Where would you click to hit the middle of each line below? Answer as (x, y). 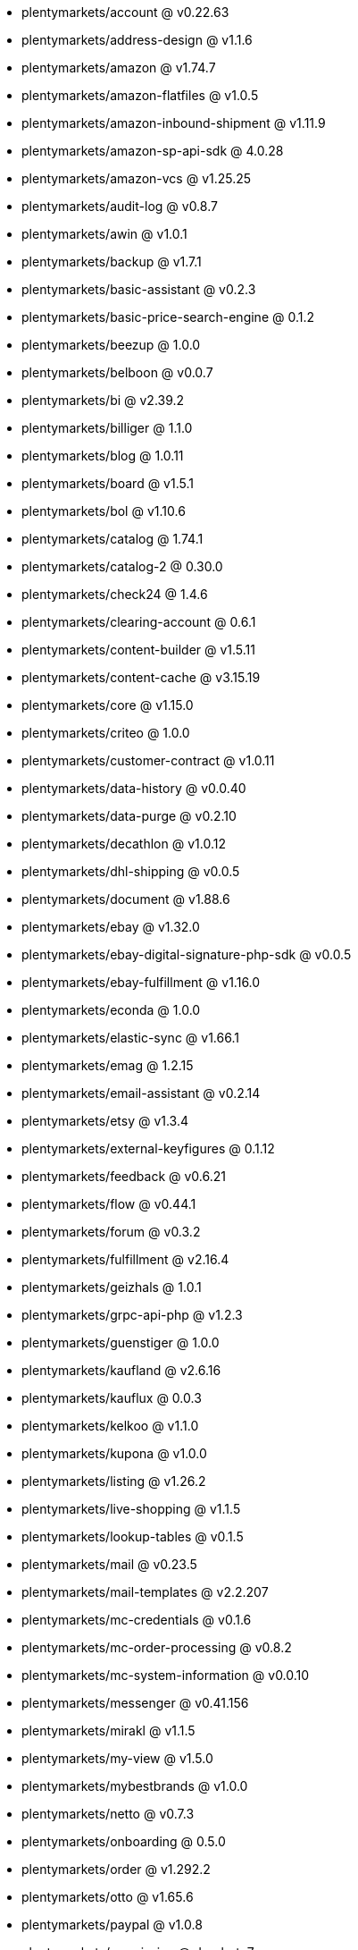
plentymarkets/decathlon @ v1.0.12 (124, 844)
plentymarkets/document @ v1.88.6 (126, 899)
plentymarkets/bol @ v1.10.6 (104, 511)
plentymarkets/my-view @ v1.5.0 (117, 1758)
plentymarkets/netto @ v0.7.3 (108, 1814)
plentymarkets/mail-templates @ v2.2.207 (145, 1592)
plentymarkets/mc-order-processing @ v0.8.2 (157, 1647)
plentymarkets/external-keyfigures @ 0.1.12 (148, 1148)
